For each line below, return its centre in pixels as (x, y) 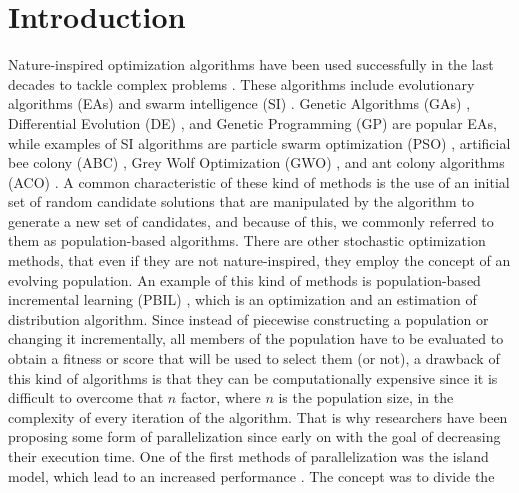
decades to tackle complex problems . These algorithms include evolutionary (241, 83)
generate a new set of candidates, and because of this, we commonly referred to (251, 220)
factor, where (220, 397)
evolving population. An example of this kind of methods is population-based (244, 279)
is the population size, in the (366, 397)
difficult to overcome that (86, 397)
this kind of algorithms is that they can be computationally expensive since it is (253, 377)
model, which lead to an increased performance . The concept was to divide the (251, 475)
